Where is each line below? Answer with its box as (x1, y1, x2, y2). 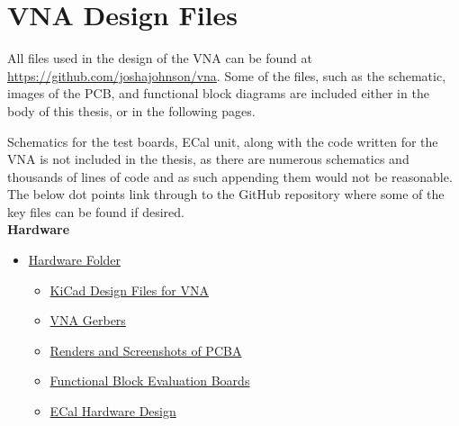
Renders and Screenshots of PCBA (49, 340, 242, 359)
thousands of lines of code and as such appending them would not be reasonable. (7, 167, 453, 186)
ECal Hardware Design (49, 402, 176, 421)
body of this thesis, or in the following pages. (7, 101, 256, 120)
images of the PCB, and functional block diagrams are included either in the (7, 84, 429, 103)
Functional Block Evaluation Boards (49, 371, 250, 390)
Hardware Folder (28, 250, 121, 269)
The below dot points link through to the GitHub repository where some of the (7, 185, 445, 204)
